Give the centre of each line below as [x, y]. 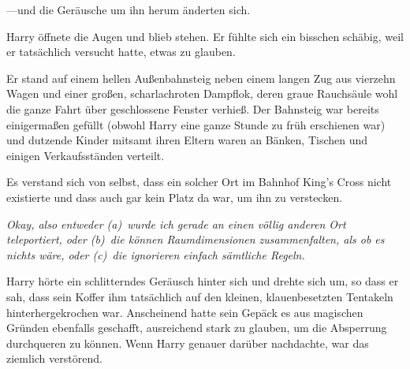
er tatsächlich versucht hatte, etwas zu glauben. [121, 52]
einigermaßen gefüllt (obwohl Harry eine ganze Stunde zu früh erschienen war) [196, 124]
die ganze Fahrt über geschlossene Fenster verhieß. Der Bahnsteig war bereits [193, 108]
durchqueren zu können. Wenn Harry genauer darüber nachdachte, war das [188, 343]
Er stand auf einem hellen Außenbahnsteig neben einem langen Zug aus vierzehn [201, 78]
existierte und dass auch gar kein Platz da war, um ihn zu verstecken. [175, 197]
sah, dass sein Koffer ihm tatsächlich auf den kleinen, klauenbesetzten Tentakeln [200, 296]
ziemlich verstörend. [54, 358]
